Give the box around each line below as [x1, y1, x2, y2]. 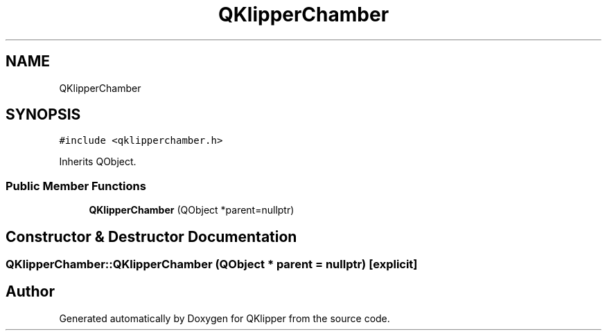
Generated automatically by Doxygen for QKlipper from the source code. [59, 312, 390, 324]
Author [6, 283, 55, 301]
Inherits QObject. [59, 156, 137, 168]
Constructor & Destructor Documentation [6, 227, 297, 245]
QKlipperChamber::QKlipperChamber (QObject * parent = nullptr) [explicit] [6, 257, 418, 272]
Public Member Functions [6, 178, 146, 193]
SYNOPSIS [6, 106, 81, 124]
